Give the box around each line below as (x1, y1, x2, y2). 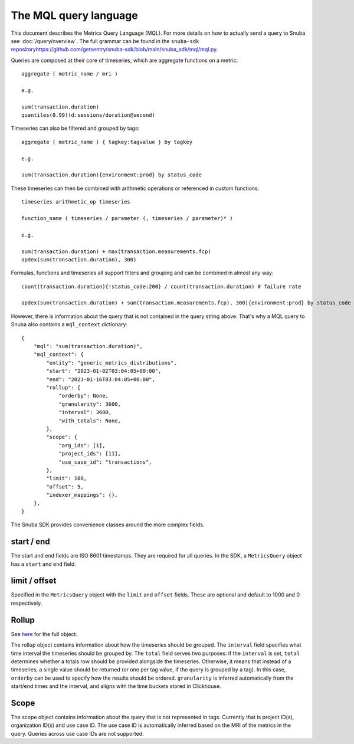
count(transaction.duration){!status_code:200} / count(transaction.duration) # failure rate (21, 283, 301, 290)
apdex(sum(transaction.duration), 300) (21, 256, 137, 263)
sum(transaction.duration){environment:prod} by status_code (21, 172, 202, 178)
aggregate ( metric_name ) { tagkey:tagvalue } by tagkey (21, 139, 193, 145)
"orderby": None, (58, 392, 109, 399)
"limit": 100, (46, 475, 87, 482)
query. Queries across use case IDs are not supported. (11, 730, 144, 737)
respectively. (11, 599, 42, 607)
